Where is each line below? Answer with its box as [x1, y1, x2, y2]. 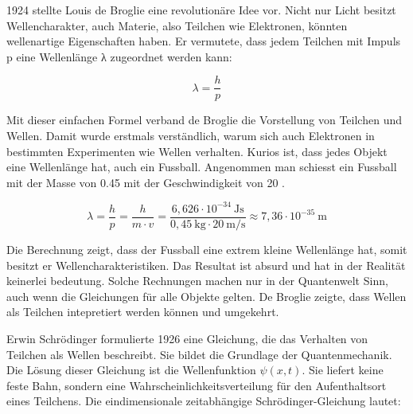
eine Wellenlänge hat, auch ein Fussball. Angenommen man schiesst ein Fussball [6, 158, 397, 175]
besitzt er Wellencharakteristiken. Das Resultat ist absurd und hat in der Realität [6, 256, 406, 273]
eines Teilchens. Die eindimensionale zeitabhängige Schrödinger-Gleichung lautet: [6, 393, 401, 409]
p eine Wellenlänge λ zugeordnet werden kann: [6, 48, 232, 64]
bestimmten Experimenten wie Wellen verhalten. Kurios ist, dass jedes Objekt [6, 143, 388, 159]
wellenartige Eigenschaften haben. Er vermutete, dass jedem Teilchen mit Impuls [6, 33, 401, 49]
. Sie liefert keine [302, 361, 384, 378]
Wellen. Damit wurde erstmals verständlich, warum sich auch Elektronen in [6, 127, 375, 144]
